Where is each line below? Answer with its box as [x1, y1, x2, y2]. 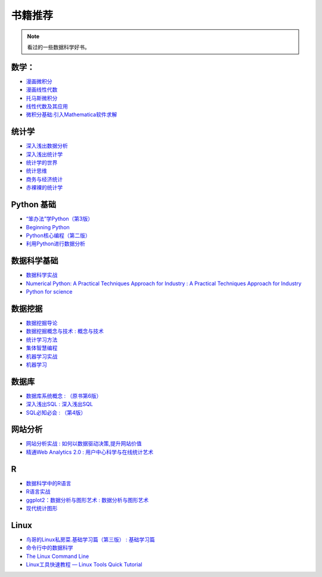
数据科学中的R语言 [26, 479, 72, 486]
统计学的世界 [26, 159, 58, 166]
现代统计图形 [26, 504, 58, 511]
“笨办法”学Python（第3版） [26, 215, 94, 223]
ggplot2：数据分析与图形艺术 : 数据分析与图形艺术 [26, 496, 149, 503]
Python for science [26, 288, 73, 295]
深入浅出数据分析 [26, 142, 68, 149]
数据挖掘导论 [26, 319, 58, 326]
